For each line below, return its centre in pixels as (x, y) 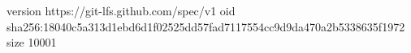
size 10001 (32, 42)
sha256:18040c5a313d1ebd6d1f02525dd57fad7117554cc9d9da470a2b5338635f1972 (206, 26)
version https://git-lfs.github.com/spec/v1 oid (121, 10)
